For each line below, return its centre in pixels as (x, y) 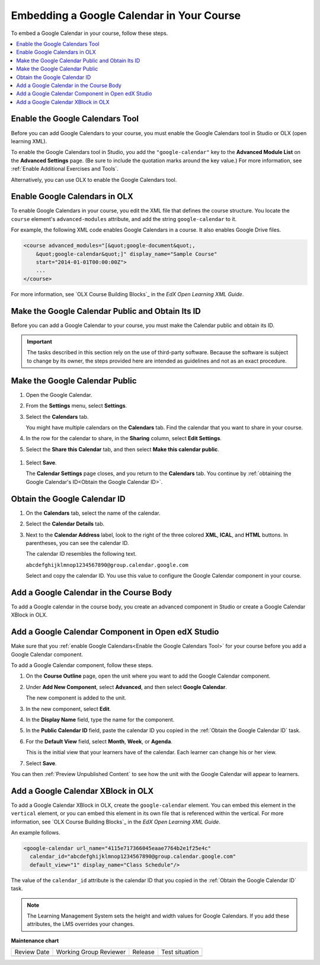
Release (144, 952)
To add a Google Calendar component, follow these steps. (82, 665)
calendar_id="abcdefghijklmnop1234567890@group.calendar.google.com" (133, 857)
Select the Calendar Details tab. (65, 524)
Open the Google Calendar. (59, 395)
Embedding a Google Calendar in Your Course (126, 15)
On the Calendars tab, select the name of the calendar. (93, 513)
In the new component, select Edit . (68, 708)
